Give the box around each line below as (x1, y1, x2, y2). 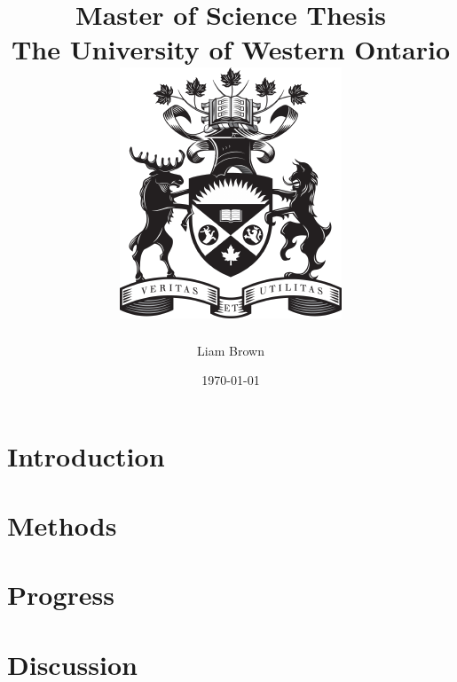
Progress (7, 576, 114, 613)
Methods (7, 507, 117, 544)
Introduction (7, 437, 165, 474)
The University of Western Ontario (11, 31, 451, 67)
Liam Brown (197, 341, 264, 359)
